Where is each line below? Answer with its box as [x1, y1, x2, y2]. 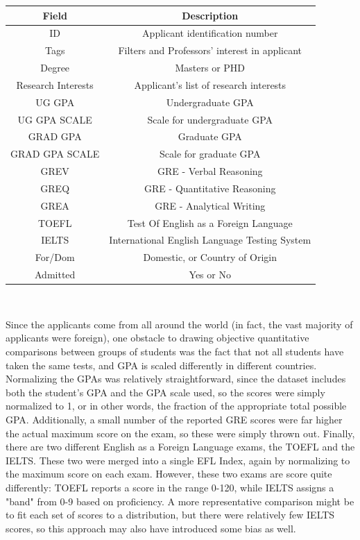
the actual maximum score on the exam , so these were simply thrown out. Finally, [6, 425, 355, 440]
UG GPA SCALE [17, 112, 92, 126]
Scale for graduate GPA [160, 146, 261, 161]
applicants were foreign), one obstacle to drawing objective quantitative [6, 330, 309, 345]
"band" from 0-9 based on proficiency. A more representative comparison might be [6, 493, 354, 508]
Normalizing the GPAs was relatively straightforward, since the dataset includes [6, 371, 346, 386]
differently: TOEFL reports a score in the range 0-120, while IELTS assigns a [6, 480, 334, 494]
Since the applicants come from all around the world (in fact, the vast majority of [6, 317, 353, 331]
